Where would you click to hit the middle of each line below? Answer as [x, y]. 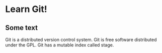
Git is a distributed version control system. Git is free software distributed [81, 39]
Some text [22, 28]
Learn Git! [26, 9]
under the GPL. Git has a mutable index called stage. [60, 45]
